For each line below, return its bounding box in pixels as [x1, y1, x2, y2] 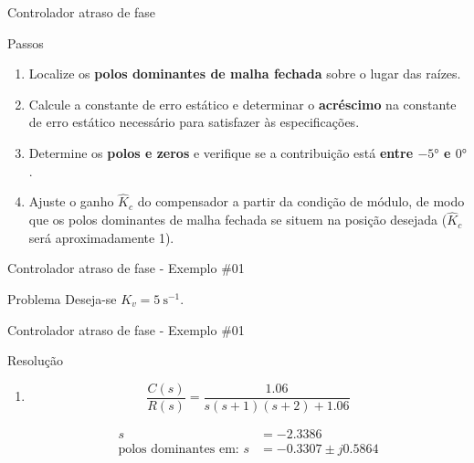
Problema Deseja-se [7, 289, 117, 308]
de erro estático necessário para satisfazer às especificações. [28, 112, 360, 132]
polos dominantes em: [118, 442, 239, 456]
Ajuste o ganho [28, 192, 114, 211]
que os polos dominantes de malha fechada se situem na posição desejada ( [28, 210, 448, 229]
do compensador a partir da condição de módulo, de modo [137, 192, 465, 211]
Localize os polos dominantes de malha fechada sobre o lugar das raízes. [28, 64, 461, 83]
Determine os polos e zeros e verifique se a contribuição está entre [28, 142, 414, 162]
